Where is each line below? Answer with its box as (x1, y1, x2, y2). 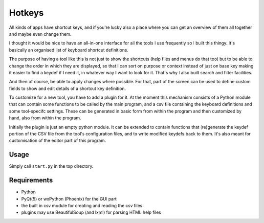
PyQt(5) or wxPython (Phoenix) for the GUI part (21, 196, 117, 201)
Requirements (9, 176, 53, 184)
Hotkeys (9, 7, 44, 18)
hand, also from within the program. (9, 115, 82, 121)
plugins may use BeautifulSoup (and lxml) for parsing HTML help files (21, 209, 161, 215)
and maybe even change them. (9, 31, 72, 37)
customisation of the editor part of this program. (9, 137, 106, 144)
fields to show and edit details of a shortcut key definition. (9, 86, 126, 91)
